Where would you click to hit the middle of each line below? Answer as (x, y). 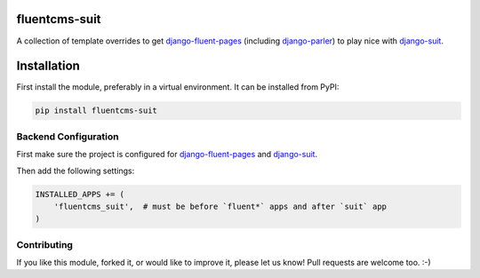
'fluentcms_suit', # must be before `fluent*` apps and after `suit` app (220, 206)
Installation (48, 66)
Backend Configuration (68, 136)
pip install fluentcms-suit (96, 111)
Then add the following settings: (76, 171)
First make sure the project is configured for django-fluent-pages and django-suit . (167, 155)
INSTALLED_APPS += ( (80, 194)
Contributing (44, 244)
